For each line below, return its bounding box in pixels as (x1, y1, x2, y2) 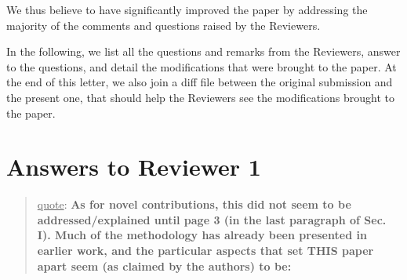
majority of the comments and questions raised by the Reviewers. (6, 16, 321, 33)
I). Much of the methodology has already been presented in (37, 227, 367, 243)
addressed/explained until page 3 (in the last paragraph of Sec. (37, 211, 387, 227)
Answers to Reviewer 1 (6, 151, 261, 183)
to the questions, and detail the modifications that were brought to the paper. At (6, 58, 397, 75)
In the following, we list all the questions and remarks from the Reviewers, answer (6, 43, 401, 60)
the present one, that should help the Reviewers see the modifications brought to (6, 89, 394, 105)
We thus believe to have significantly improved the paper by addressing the (6, 2, 368, 17)
